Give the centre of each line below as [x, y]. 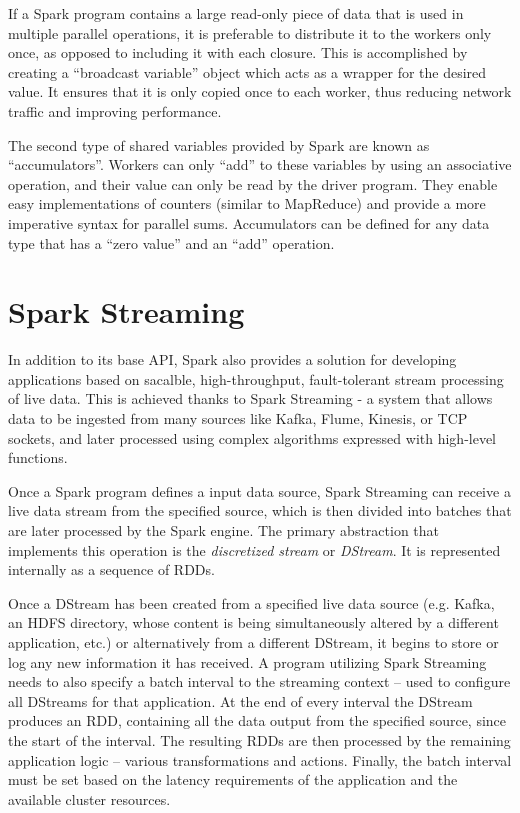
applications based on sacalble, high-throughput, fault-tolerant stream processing [256, 378]
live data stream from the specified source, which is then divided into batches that [260, 510]
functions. [38, 457]
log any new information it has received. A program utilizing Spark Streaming [247, 661]
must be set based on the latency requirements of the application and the [233, 779]
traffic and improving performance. [115, 110]
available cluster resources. [89, 798]
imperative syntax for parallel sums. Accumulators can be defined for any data [249, 222]
